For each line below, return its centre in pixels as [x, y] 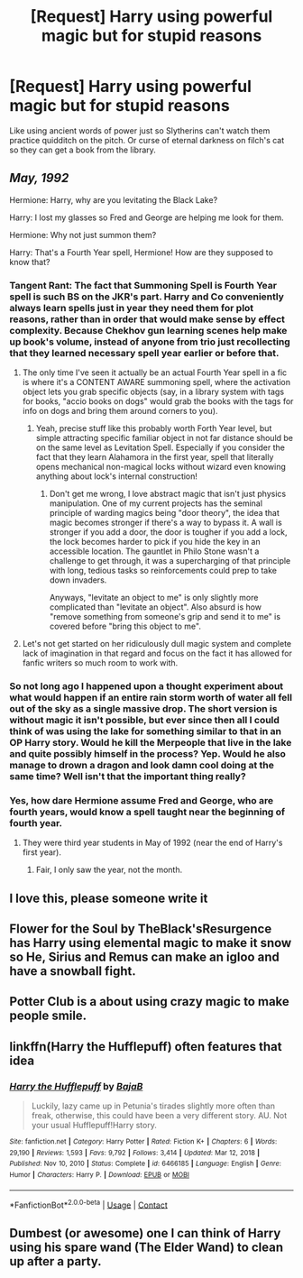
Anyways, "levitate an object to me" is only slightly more [154, 598]
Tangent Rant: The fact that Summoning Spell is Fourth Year [143, 285]
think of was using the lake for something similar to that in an [146, 731]
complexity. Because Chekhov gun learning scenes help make [148, 330]
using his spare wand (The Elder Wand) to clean [147, 1247]
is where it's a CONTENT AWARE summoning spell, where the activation [156, 382]
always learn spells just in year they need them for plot [132, 308]
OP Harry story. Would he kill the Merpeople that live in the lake [151, 742]
